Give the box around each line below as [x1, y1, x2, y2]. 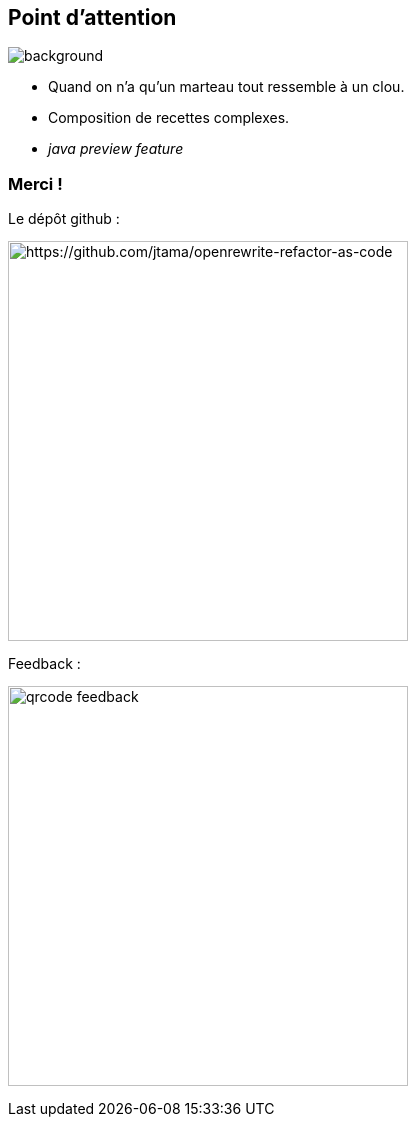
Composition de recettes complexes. [48, 109, 290, 127]
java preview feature [48, 140, 184, 158]
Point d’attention [8, 5, 177, 30]
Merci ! [8, 173, 63, 194]
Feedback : [8, 655, 81, 673]
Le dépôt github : [8, 210, 120, 228]
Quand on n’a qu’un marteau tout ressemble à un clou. [48, 78, 405, 96]
